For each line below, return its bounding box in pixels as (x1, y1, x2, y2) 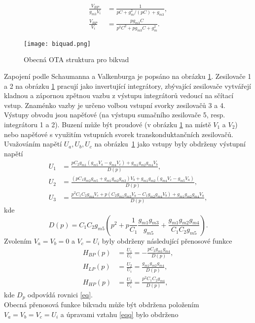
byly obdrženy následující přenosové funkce (102, 235, 232, 246)
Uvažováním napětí (4, 139, 62, 149)
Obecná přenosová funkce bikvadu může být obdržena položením (4, 299, 199, 310)
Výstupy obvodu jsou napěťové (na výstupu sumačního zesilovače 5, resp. (4, 109, 225, 120)
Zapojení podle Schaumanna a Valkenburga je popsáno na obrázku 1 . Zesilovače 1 (4, 71, 252, 81)
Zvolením (4, 235, 32, 246)
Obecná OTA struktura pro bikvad (24, 54, 129, 65)
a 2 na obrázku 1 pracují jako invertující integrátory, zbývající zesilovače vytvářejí (4, 80, 251, 91)
